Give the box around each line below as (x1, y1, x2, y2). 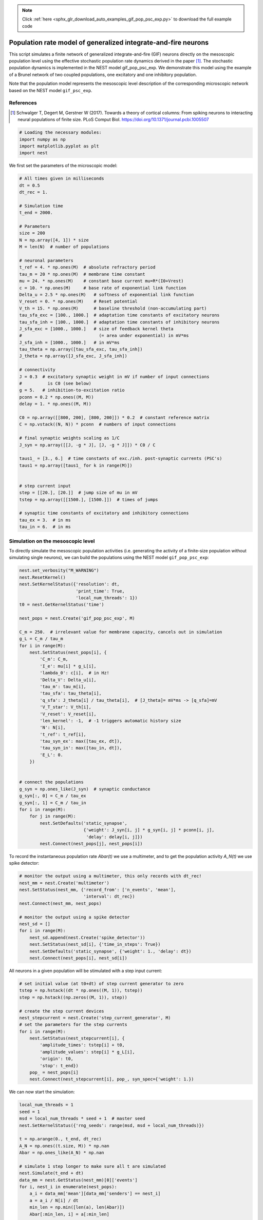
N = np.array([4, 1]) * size (19, 237, 89, 243)
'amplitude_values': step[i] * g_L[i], (39, 1049, 135, 1055)
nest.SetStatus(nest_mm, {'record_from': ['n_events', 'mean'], (19, 887, 176, 893)
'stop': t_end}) (39, 1063, 79, 1068)
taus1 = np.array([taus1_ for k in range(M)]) (19, 463, 132, 468)
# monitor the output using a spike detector (19, 914, 130, 920)
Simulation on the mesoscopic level (9, 537, 95, 544)
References (9, 100, 37, 106)
